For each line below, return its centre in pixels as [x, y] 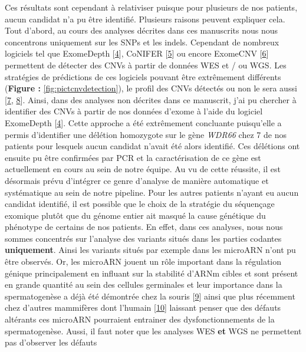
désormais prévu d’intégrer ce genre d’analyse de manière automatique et [137, 180]
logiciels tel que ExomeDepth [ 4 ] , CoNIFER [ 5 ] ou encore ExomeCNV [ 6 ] [137, 53]
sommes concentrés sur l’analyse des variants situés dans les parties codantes [143, 238]
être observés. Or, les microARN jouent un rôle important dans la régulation [143, 261]
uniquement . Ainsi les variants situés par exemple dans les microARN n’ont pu [150, 250]
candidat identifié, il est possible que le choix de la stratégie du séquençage [140, 204]
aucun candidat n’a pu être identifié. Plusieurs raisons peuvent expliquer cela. [145, 19]
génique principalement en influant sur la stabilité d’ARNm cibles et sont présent [152, 273]
